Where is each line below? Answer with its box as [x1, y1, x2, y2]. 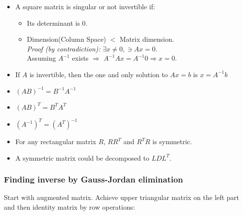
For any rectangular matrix [15, 136, 97, 147]
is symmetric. [152, 136, 192, 147]
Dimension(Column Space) [27, 34, 106, 44]
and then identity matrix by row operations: [4, 202, 135, 212]
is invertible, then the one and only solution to [29, 69, 168, 79]
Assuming [27, 53, 56, 63]
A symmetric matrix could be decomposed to [15, 152, 149, 163]
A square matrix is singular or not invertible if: [15, 1, 155, 11]
